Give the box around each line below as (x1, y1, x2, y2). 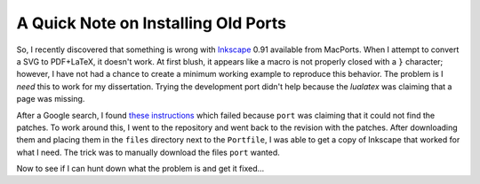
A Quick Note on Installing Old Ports (16, 13, 287, 33)
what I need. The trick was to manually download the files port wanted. (16, 147, 280, 157)
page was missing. (16, 94, 85, 104)
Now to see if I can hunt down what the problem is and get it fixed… (16, 164, 265, 174)
